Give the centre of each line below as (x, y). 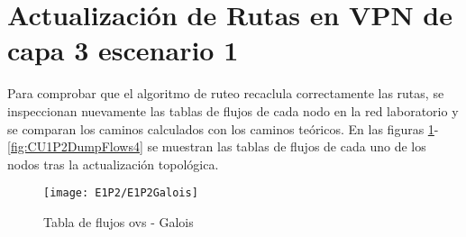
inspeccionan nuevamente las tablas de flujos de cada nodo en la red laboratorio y (233, 110)
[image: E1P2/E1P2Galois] (121, 193)
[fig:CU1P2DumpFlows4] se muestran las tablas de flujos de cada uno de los (217, 146)
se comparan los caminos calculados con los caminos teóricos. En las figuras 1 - (223, 128)
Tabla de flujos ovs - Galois (119, 221)
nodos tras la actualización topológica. (113, 164)
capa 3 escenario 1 (123, 50)
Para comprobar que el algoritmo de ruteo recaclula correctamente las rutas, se (226, 93)
